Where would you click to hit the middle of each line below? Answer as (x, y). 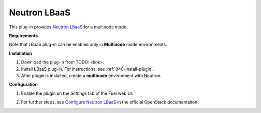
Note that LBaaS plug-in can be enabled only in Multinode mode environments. (88, 44)
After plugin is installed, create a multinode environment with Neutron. (91, 75)
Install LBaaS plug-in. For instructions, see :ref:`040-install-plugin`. (87, 69)
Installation (21, 53)
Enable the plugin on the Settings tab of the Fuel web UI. (77, 93)
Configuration (23, 85)
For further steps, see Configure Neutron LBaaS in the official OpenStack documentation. (110, 102)
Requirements (23, 36)
